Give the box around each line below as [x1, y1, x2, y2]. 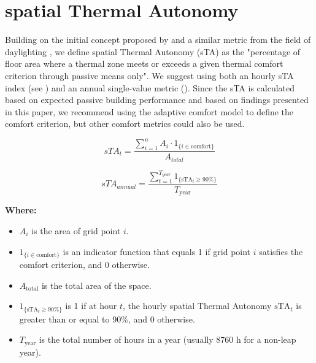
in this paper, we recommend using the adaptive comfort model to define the [5, 105, 294, 118]
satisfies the [259, 245, 303, 258]
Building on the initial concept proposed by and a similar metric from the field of [5, 33, 311, 46]
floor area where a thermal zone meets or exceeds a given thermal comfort [5, 57, 283, 70]
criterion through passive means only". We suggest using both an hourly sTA [5, 69, 294, 82]
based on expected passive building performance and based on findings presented [5, 93, 309, 106]
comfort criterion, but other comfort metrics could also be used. [5, 117, 245, 130]
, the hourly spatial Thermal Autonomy [123, 299, 272, 312]
